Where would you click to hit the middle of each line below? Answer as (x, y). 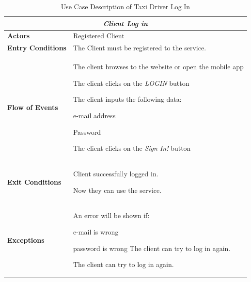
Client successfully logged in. (116, 173)
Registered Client (99, 36)
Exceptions (26, 240)
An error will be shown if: (111, 215)
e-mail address (94, 115)
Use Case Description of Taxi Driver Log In (125, 6)
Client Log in (125, 23)
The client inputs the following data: (127, 99)
